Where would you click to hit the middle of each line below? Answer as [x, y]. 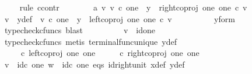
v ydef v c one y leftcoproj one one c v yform [120, 18]
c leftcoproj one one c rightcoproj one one [110, 53]
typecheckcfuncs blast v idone [80, 30]
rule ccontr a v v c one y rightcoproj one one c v [133, 7]
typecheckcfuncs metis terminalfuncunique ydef [90, 41]
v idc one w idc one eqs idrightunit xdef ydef [94, 64]
